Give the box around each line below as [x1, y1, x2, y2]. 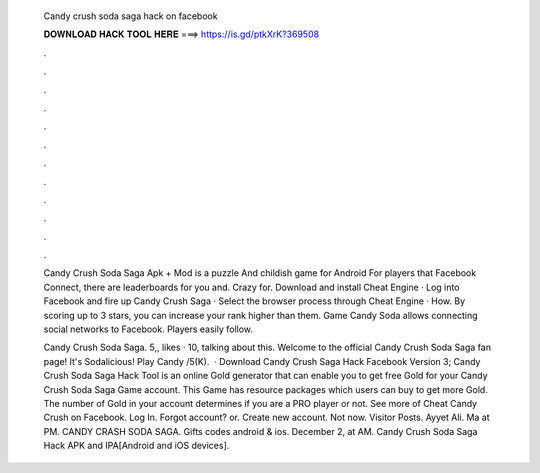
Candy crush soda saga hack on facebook [43, 10, 219, 22]
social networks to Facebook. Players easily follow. [43, 323, 254, 335]
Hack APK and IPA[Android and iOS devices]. [43, 440, 230, 452]
